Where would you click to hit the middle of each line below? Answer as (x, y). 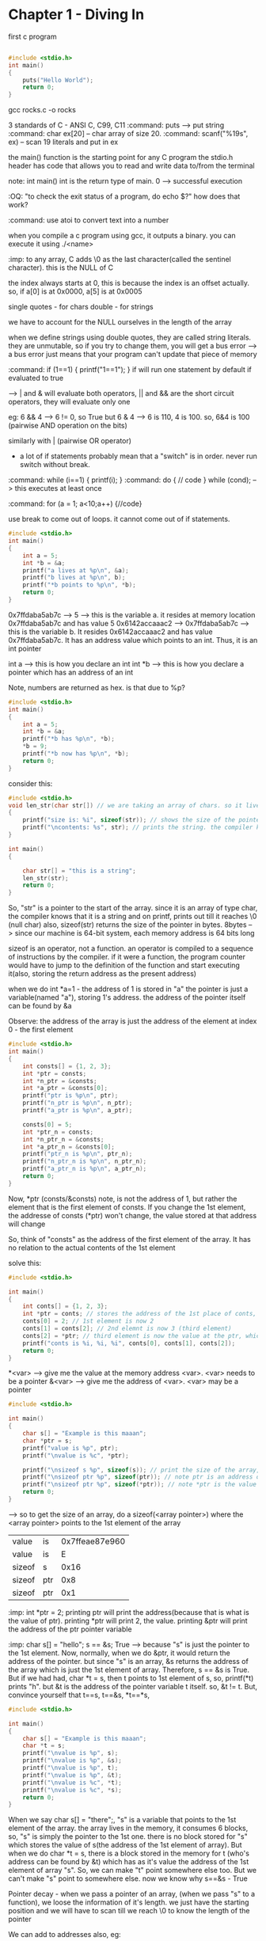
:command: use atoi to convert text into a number (89, 220)
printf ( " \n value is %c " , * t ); (72, 1783)
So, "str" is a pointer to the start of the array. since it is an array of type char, (133, 908)
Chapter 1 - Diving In (76, 15)
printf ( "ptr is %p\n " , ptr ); (70, 1096)
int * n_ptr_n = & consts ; (63, 1139)
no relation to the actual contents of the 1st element (92, 1248)
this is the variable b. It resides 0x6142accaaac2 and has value (110, 632)
